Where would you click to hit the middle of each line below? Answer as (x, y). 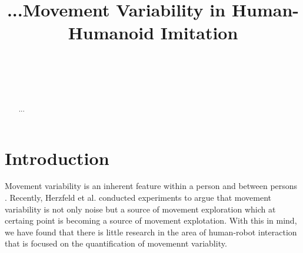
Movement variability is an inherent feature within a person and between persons (151, 186)
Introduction (57, 158)
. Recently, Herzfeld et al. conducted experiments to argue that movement (138, 198)
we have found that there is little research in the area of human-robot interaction (151, 232)
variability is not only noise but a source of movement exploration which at (140, 209)
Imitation (199, 33)
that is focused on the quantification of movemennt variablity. (116, 243)
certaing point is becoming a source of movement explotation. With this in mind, (151, 220)
